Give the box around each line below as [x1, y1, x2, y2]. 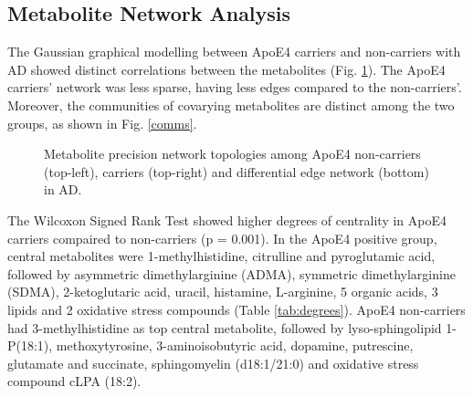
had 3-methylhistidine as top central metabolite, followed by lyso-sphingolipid [7, 318, 442, 337]
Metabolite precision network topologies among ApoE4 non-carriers [44, 144, 421, 163]
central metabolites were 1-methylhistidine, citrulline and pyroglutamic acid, [7, 246, 436, 266]
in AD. [44, 180, 82, 199]
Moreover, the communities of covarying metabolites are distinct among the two [7, 95, 455, 114]
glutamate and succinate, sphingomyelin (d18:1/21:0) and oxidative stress [7, 353, 419, 372]
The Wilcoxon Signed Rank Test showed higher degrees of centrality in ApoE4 [7, 210, 447, 229]
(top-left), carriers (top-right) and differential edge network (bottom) [44, 162, 429, 181]
